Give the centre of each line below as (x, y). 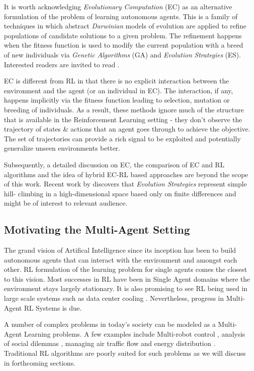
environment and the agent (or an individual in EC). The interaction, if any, (118, 90)
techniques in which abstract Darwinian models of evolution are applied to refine (125, 26)
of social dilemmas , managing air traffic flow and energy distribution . (110, 343)
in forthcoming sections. (40, 362)
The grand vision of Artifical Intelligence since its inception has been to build (120, 250)
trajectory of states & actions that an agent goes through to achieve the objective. (127, 129)
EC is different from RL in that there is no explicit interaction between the (116, 81)
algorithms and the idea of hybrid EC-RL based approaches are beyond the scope (126, 174)
